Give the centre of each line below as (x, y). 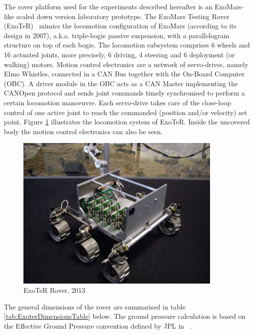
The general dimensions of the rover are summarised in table (95, 306)
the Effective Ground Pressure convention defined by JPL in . (98, 325)
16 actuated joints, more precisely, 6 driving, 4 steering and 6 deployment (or (119, 54)
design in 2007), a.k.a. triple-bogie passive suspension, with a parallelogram (117, 35)
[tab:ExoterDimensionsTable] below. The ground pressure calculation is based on (125, 316)
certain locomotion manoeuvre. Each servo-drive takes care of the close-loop (117, 102)
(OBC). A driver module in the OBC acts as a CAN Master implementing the (121, 83)
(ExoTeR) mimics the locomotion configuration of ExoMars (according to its (120, 26)
